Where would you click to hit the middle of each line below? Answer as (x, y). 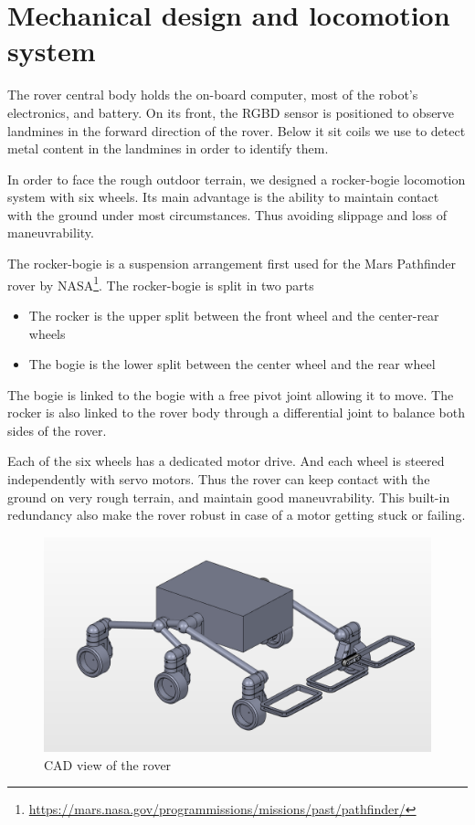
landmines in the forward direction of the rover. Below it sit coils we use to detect (237, 130)
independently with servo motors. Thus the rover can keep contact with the (219, 479)
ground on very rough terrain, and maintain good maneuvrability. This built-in (229, 497)
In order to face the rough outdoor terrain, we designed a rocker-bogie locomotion (237, 179)
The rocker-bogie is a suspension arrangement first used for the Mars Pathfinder (232, 264)
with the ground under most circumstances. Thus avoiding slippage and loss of (227, 214)
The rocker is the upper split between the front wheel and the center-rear (234, 315)
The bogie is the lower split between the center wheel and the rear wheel (232, 364)
